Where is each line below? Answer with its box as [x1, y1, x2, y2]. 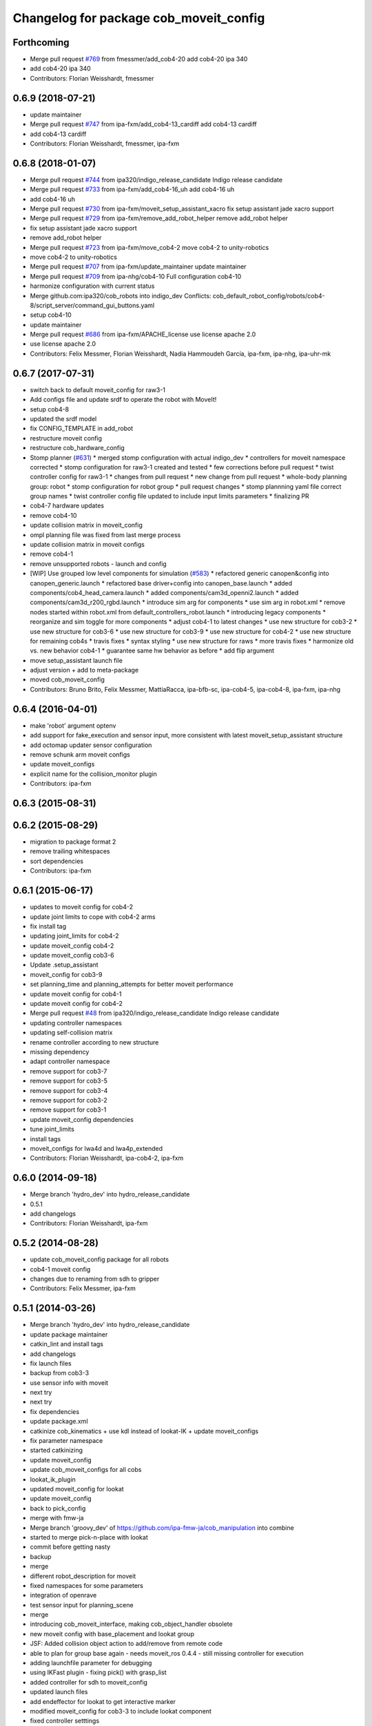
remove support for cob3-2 [30, 1096, 107, 1104]
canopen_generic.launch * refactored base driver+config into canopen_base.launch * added [30, 579, 293, 587]
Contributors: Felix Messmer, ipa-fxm [30, 1284, 136, 1292]
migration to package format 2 [30, 837, 116, 846]
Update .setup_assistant [30, 960, 99, 969]
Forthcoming [12, 37, 70, 48]
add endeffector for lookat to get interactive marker [30, 1697, 176, 1705]
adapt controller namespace [30, 1057, 110, 1066]
